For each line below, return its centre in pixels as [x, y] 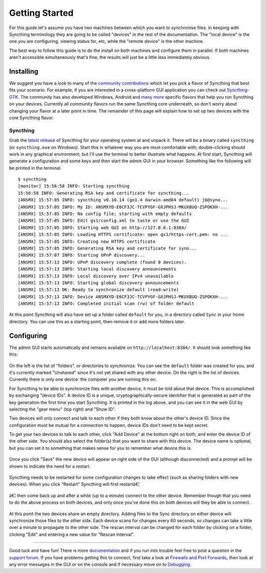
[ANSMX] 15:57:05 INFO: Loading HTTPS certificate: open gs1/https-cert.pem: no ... [123, 235]
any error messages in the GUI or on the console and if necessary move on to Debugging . [100, 564]
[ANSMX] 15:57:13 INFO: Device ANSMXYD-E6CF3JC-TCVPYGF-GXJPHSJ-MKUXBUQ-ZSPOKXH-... [123, 297]
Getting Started [41, 13]
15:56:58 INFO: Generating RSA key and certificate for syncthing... [104, 193]
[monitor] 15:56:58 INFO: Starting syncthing [74, 186]
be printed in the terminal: [35, 168]
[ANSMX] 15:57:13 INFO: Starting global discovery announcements [99, 283]
